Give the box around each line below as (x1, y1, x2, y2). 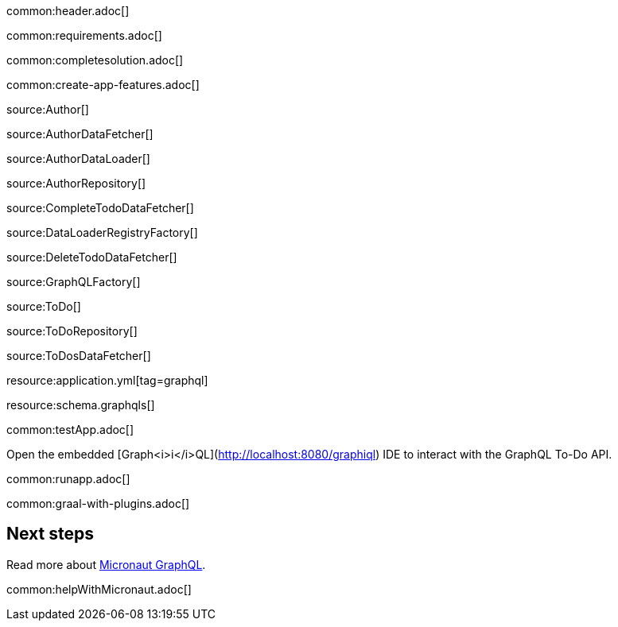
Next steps (6, 524, 94, 544)
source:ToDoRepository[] (6, 324, 138, 338)
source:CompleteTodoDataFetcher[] (6, 201, 194, 215)
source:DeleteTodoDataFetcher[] (6, 250, 177, 264)
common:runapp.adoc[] (6, 472, 130, 486)
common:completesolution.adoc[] (6, 53, 184, 67)
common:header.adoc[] (6, 4, 130, 17)
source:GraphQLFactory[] (6, 275, 141, 288)
